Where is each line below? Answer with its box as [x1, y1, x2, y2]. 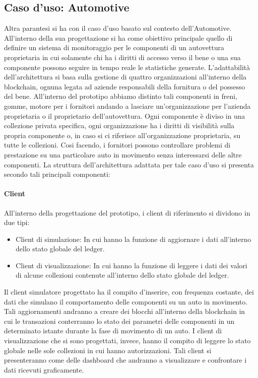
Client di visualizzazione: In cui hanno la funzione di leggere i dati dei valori [15, 260, 248, 270]
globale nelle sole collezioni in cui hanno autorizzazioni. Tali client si [4, 345, 211, 355]
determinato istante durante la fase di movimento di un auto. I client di [4, 325, 222, 336]
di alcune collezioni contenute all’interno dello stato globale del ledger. [15, 270, 229, 280]
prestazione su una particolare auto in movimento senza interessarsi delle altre [4, 149, 242, 159]
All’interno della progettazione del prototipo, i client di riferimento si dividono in [4, 207, 251, 218]
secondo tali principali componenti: [4, 169, 111, 179]
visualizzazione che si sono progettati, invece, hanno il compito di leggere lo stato [4, 335, 251, 346]
